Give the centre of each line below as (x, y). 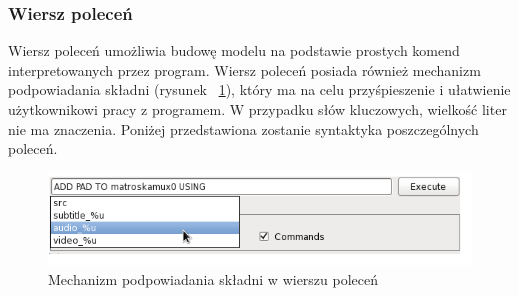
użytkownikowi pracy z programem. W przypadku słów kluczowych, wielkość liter (257, 109)
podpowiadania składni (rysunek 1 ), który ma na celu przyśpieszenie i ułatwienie (259, 89)
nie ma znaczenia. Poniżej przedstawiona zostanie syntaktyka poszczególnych (243, 128)
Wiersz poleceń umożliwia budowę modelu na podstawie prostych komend (234, 50)
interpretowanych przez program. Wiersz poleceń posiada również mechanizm (244, 69)
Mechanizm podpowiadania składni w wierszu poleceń (213, 278)
